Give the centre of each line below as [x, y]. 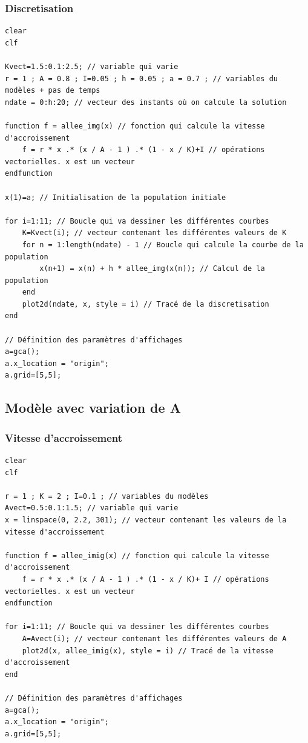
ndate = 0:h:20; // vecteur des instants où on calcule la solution [146, 102]
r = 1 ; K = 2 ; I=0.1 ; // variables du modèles [107, 496]
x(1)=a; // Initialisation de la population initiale [116, 197]
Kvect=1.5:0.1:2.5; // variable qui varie [92, 67]
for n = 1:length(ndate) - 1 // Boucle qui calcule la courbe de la [163, 245]
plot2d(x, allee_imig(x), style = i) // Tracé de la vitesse [148, 651]
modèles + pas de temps [53, 91]
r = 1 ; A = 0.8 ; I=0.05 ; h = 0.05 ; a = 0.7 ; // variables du [142, 78]
